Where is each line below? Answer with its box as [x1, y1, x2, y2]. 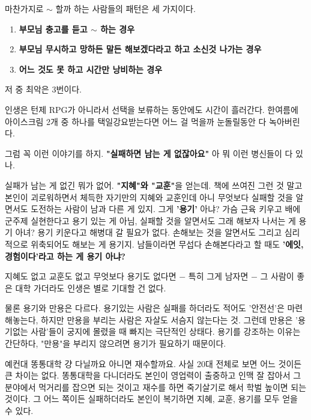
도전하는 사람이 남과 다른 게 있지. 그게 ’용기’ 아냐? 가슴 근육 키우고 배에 [31, 202, 301, 215]
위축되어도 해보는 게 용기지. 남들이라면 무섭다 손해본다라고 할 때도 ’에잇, [31, 237, 304, 250]
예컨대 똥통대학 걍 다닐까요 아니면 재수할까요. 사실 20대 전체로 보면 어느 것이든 [5, 357, 302, 370]
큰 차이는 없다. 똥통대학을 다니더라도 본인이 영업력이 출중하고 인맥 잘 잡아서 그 [5, 369, 301, 382]
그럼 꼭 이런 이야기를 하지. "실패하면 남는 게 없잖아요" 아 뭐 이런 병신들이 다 [5, 147, 293, 159]
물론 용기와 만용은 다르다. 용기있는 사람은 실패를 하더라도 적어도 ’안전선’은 [5, 302, 285, 314]
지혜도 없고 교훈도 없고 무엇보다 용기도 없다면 [5, 270, 177, 282]
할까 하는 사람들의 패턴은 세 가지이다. [55, 2, 196, 14]
